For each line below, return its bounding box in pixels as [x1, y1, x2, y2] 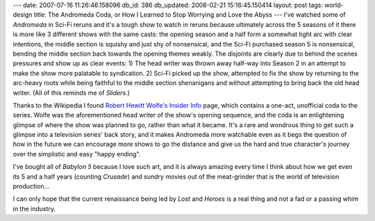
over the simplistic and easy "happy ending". [12, 149, 141, 158]
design [12, 10, 33, 19]
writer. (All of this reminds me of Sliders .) [12, 88, 130, 97]
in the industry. [12, 204, 56, 213]
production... [12, 182, 50, 190]
